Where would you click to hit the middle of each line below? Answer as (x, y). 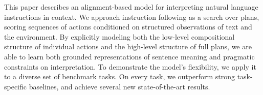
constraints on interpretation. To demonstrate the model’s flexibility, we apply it (130, 66)
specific (16, 86)
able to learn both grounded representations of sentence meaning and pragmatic (129, 56)
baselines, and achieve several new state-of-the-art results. (119, 86)
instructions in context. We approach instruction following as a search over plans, (132, 17)
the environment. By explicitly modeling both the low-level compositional (119, 36)
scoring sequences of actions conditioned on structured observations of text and (128, 27)
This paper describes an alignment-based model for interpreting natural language (131, 7)
